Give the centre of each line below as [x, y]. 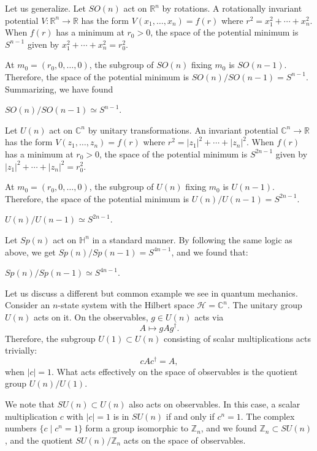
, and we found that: [210, 252]
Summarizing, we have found [59, 89]
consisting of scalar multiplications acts [238, 338]
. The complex [268, 416]
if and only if [190, 416]
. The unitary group [265, 305]
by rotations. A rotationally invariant [232, 8]
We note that [30, 404]
